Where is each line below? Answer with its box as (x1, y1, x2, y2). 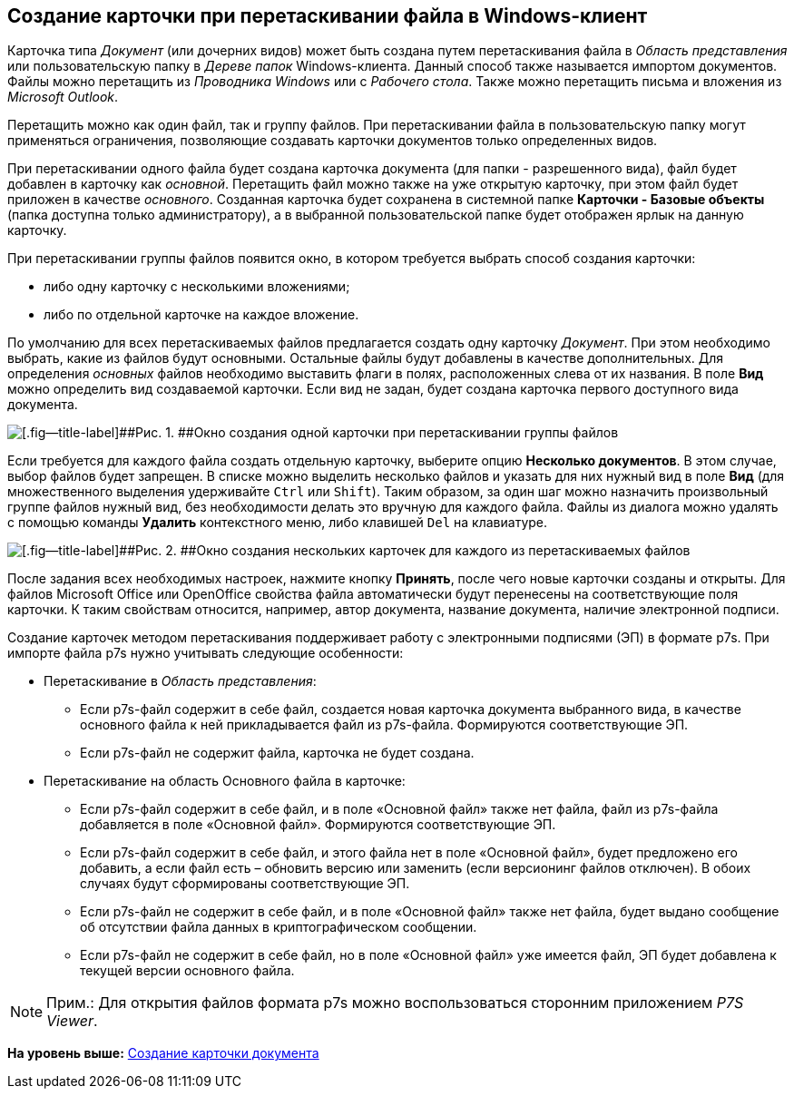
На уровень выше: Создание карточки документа (7, 1045, 319, 1062)
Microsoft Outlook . (7, 89, 119, 105)
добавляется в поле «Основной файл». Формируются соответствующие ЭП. (80, 817, 556, 833)
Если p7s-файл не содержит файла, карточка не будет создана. (80, 745, 475, 761)
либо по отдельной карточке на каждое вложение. (44, 307, 359, 323)
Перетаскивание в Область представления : (44, 673, 317, 690)
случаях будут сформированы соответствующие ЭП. (80, 876, 410, 892)
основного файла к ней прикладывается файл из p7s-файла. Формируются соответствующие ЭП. (80, 717, 689, 733)
